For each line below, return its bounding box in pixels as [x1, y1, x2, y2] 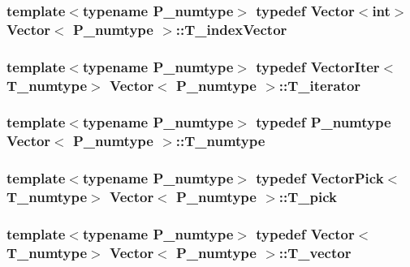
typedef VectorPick [256, 168, 384, 188]
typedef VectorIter [256, 56, 380, 76]
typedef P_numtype [256, 112, 391, 132]
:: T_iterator [278, 75, 361, 95]
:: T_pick [278, 187, 338, 207]
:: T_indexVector [175, 19, 287, 39]
